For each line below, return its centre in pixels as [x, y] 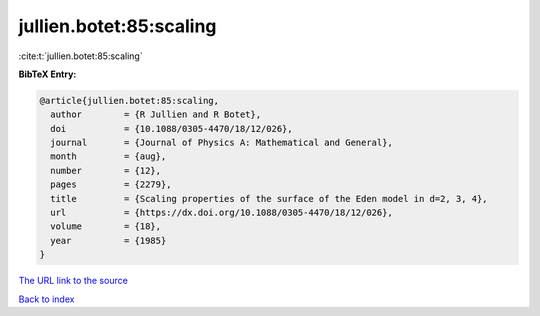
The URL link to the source [73, 281]
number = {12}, [106, 170]
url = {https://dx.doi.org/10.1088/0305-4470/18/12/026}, [222, 213]
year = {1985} [108, 240]
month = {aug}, [108, 156]
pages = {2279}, [111, 184]
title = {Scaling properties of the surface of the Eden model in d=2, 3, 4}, [269, 198]
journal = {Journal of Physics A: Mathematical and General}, [222, 143]
